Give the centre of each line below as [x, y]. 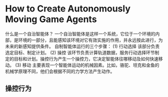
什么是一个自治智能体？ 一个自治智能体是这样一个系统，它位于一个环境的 [80, 33]
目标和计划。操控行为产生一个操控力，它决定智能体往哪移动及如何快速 [86, 58]
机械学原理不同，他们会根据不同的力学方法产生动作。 [60, 71]
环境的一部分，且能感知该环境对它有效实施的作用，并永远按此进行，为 [90, 40]
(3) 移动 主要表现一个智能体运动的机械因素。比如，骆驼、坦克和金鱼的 [87, 65]
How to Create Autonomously [68, 9]
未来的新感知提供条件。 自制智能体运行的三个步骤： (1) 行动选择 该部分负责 [82, 46]
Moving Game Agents [51, 19]
